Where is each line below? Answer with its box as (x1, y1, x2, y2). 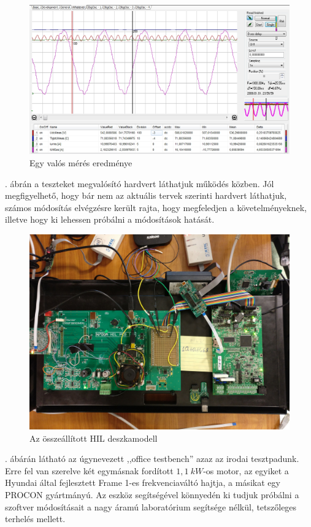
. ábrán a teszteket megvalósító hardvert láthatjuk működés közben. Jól (5, 177, 274, 190)
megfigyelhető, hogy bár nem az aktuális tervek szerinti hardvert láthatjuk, (5, 189, 287, 202)
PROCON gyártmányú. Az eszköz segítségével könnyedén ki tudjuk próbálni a (5, 488, 299, 501)
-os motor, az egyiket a (203, 464, 289, 477)
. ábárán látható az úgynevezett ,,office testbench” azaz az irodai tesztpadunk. (5, 452, 299, 465)
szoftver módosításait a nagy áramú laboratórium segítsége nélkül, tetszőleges (5, 500, 297, 513)
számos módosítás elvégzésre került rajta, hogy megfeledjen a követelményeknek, (5, 201, 307, 213)
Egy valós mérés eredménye (29, 156, 132, 169)
